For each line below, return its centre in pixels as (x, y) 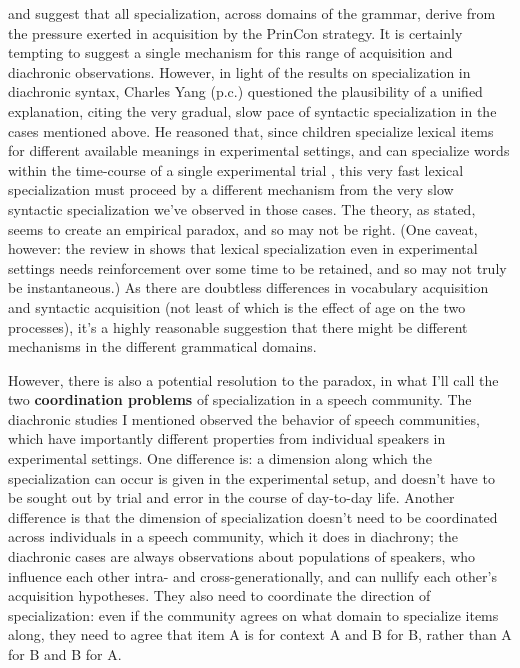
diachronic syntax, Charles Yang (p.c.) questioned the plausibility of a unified (245, 91)
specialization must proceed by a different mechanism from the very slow (231, 189)
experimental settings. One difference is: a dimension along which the (220, 458)
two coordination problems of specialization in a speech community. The (240, 399)
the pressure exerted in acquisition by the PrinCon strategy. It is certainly (235, 32)
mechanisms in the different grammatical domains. (162, 346)
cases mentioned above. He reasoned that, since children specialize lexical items (251, 130)
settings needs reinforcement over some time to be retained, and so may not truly (257, 267)
